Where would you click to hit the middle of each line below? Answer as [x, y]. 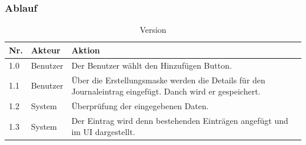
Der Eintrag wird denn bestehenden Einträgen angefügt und [180, 120]
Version [153, 30]
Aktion [86, 50]
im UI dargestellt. [103, 132]
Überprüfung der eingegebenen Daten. [140, 105]
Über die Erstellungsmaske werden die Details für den [168, 80]
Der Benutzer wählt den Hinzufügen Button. [152, 65]
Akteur [46, 50]
